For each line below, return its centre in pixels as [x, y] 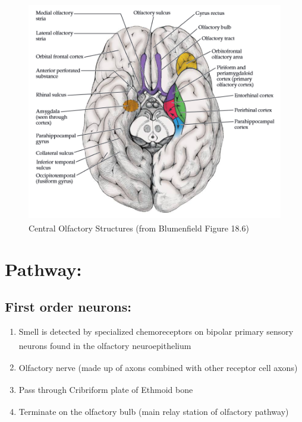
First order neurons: [68, 307]
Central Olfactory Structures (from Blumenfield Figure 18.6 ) [139, 228]
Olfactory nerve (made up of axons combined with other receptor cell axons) [158, 367]
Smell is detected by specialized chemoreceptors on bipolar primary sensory [156, 331]
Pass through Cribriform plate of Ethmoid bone [106, 389]
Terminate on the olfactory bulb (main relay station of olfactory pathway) [154, 411]
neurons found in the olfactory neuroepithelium [105, 345]
